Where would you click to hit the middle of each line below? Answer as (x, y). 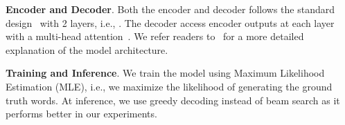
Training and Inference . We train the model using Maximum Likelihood (165, 73)
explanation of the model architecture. (87, 49)
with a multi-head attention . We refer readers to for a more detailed (155, 36)
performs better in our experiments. (81, 114)
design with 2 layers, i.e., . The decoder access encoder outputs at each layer (170, 22)
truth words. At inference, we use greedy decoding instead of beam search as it (173, 100)
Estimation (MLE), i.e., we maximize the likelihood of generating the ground (169, 86)
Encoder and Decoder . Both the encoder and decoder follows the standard (170, 9)
